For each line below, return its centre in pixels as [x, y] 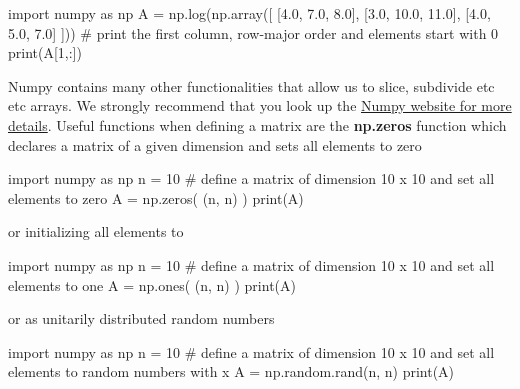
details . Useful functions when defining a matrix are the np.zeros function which [257, 124]
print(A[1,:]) [45, 52]
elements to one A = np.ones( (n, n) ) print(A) [152, 284]
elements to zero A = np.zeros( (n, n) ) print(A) [156, 197]
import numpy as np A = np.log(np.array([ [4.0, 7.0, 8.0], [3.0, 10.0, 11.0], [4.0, [249, 13]
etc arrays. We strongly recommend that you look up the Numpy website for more [260, 105]
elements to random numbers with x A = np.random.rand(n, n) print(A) [231, 371]
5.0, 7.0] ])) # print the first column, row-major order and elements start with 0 [253, 32]
